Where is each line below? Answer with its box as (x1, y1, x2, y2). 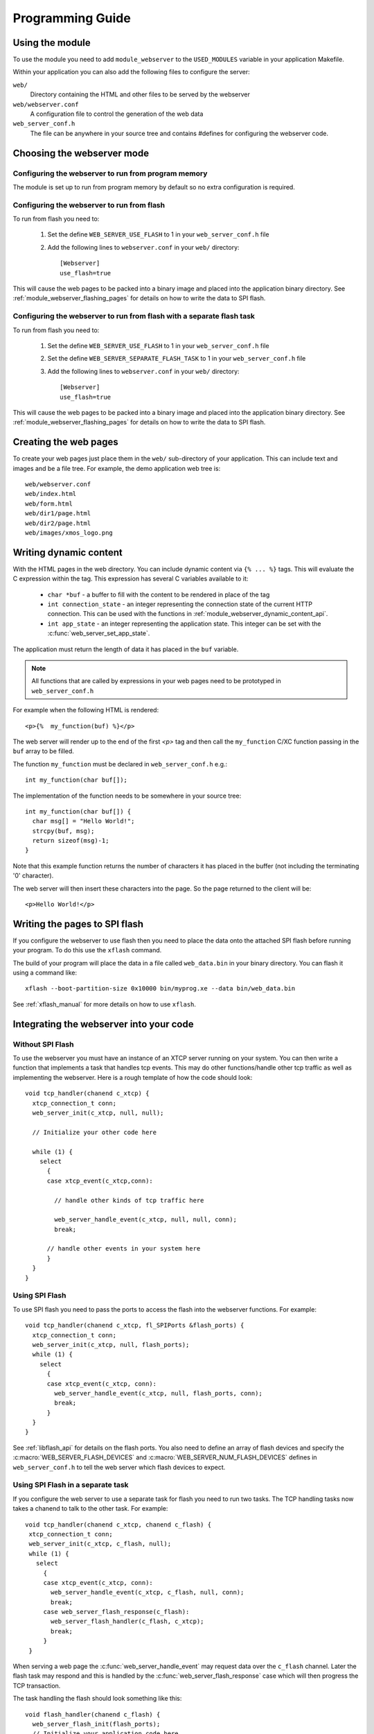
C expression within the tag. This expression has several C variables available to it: (12, 574, 249, 583)
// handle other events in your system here (46, 1245, 201, 1253)
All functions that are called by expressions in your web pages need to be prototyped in (31, 677, 281, 685)
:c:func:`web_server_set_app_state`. (47, 629, 150, 637)
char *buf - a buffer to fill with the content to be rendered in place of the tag (47, 590, 270, 599)
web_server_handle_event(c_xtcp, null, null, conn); (54, 1216, 237, 1224)
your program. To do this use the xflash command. (12, 946, 162, 954)
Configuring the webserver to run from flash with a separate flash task (12, 311, 256, 321)
